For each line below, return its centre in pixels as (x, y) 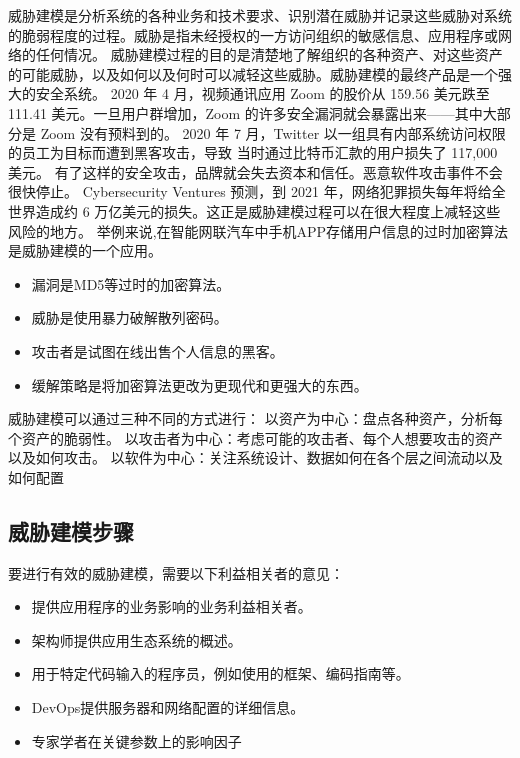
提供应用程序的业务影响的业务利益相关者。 (171, 606)
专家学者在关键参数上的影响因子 (136, 740)
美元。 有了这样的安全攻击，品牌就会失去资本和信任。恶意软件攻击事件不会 (255, 171)
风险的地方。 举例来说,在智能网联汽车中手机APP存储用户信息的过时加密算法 (258, 230)
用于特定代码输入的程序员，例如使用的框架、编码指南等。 (220, 673)
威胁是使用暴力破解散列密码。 (129, 317)
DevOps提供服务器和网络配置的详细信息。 (168, 707)
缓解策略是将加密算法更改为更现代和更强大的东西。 (199, 384)
